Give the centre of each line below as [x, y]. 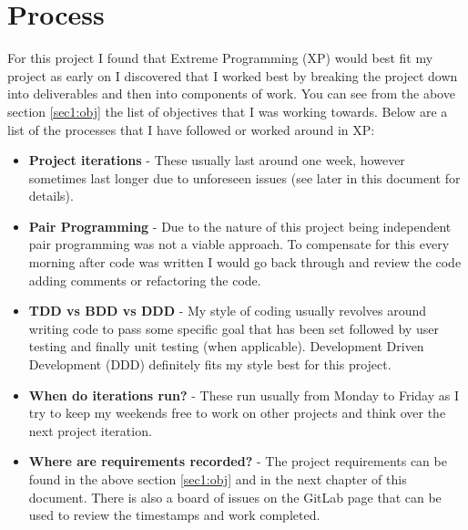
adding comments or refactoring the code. [145, 280]
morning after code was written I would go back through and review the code [245, 262]
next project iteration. [90, 430]
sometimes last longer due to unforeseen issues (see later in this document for [244, 177]
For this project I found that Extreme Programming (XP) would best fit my [220, 58]
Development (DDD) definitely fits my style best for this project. [210, 364]
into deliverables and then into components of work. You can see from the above [231, 94]
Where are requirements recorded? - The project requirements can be [238, 461]
